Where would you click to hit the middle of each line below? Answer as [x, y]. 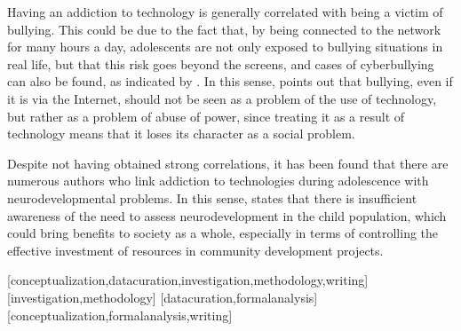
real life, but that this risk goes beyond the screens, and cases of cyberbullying [221, 63]
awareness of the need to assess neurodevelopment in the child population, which [227, 215]
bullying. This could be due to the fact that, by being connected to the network [224, 29]
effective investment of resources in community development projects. [195, 250]
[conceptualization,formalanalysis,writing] [120, 315]
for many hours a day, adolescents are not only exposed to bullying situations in [225, 47]
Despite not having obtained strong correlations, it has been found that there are [228, 163]
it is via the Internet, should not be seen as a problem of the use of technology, [222, 98]
